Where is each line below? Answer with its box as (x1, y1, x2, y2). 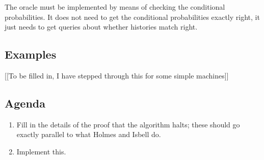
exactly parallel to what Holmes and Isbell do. (16, 129, 161, 140)
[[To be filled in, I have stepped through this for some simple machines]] (5, 70, 229, 81)
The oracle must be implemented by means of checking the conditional (5, 2, 225, 12)
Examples (5, 46, 57, 62)
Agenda (5, 95, 45, 111)
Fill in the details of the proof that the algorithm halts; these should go (16, 119, 240, 129)
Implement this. (16, 146, 66, 156)
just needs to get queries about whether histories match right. (5, 21, 198, 32)
